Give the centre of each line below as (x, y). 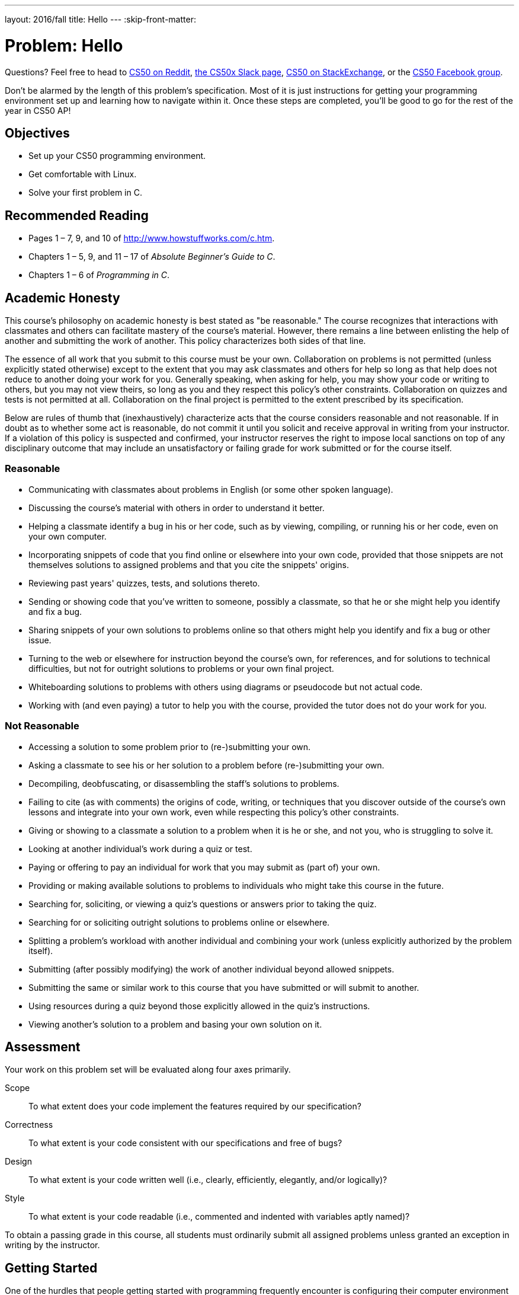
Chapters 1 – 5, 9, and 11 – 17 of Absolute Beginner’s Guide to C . (152, 257)
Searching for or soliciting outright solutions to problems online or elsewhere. (179, 922)
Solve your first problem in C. (85, 193)
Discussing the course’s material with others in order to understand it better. (177, 508)
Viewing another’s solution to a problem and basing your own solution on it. (175, 1024)
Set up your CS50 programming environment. (117, 156)
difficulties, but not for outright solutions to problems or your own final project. (181, 668)
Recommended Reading (77, 215)
